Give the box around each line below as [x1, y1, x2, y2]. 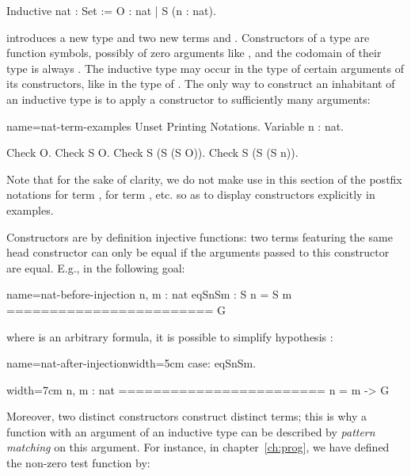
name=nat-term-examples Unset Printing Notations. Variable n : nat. [6, 117, 344, 134]
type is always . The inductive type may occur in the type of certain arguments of [6, 59, 404, 76]
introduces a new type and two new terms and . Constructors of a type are [6, 29, 370, 45]
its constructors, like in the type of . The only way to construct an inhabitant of [6, 75, 395, 92]
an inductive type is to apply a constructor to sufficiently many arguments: [6, 90, 371, 107]
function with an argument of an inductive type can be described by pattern [6, 423, 375, 440]
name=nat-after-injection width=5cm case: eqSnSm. [6, 355, 257, 371]
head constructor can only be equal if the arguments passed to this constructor [6, 244, 390, 261]
